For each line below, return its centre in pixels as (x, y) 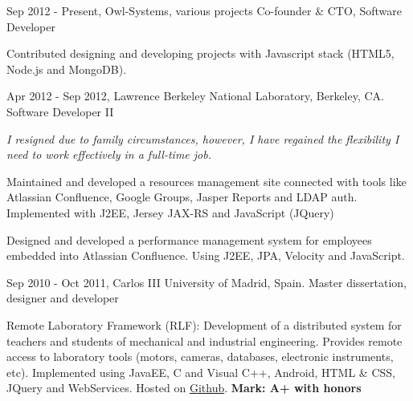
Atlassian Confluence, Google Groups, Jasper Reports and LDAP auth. (182, 197)
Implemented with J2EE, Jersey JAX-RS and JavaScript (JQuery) (170, 212)
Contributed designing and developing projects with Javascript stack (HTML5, (200, 53)
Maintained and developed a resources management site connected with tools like (206, 181)
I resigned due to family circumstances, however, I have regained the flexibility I (203, 138)
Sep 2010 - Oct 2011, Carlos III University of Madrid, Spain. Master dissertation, (207, 282)
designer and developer (63, 298)
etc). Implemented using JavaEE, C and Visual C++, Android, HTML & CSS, (201, 372)
